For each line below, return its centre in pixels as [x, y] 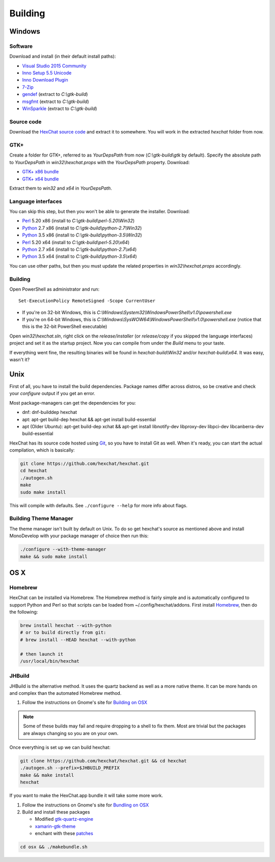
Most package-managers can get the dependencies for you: [73, 403]
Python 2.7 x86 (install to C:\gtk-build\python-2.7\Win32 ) [82, 228]
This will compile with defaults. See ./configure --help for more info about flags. [99, 505]
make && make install [47, 775]
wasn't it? [20, 360]
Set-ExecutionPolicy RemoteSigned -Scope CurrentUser [87, 301]
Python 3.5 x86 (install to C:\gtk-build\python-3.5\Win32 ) [82, 235]
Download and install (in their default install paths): [63, 57]
